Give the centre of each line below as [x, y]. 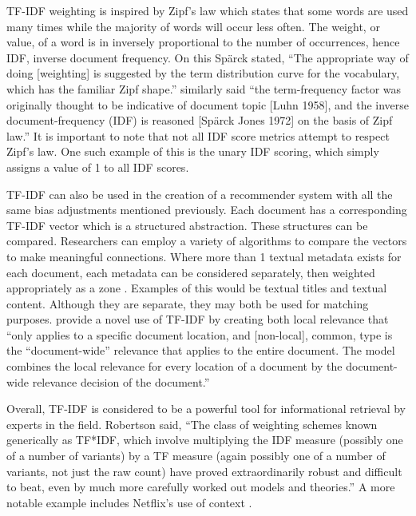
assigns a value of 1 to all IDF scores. [98, 167]
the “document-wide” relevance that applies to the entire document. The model [201, 350]
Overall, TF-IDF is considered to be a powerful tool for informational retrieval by [206, 409]
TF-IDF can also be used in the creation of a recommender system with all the [200, 194]
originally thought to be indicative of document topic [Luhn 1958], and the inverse [208, 104]
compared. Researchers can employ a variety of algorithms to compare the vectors [207, 241]
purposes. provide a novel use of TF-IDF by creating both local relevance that [198, 319]
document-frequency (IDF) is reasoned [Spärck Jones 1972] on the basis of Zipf [200, 120]
